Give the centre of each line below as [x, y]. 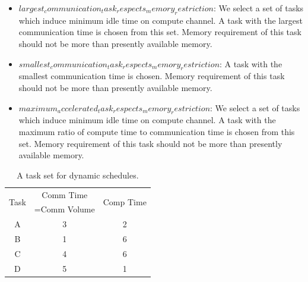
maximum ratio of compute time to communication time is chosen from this [157, 131]
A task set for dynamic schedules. [78, 175]
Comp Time [125, 202]
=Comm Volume [64, 209]
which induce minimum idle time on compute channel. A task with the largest [161, 20]
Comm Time [65, 194]
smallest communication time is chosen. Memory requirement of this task [152, 76]
